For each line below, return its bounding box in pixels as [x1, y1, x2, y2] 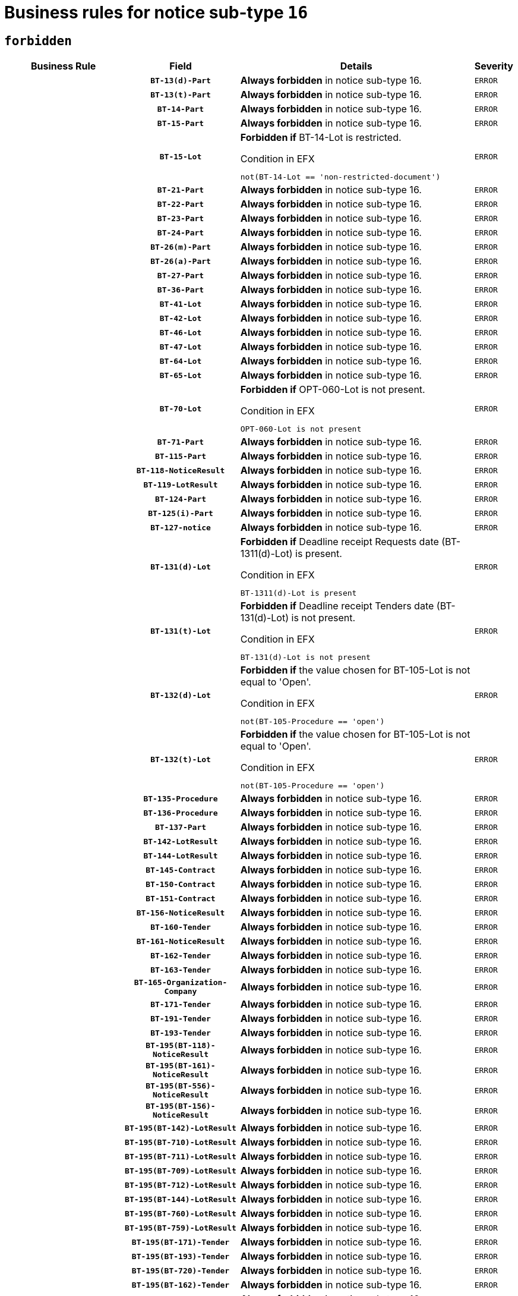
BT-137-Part [154, 822, 207, 832]
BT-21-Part [157, 185, 204, 194]
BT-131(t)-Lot [150, 626, 211, 636]
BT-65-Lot [159, 370, 202, 380]
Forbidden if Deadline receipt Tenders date [240, 600, 434, 612]
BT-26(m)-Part [150, 242, 211, 251]
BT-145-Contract [146, 865, 216, 875]
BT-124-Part [154, 494, 207, 504]
